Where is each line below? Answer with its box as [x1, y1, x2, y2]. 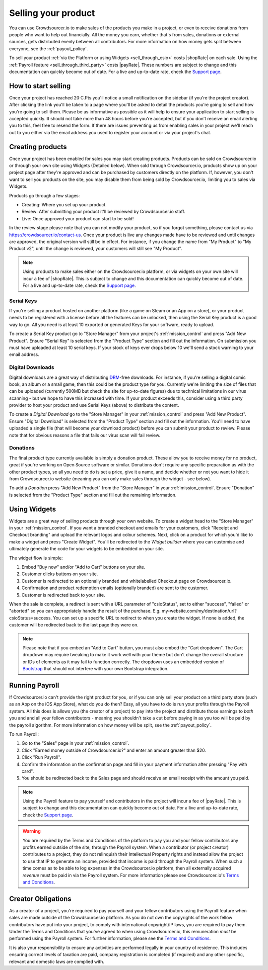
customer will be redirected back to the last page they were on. [9, 622, 138, 628]
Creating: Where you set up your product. [21, 202, 107, 207]
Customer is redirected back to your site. [21, 592, 105, 598]
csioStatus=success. [9, 615, 52, 621]
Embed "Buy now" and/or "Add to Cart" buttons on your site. [21, 564, 146, 570]
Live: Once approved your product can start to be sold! [21, 215, 134, 221]
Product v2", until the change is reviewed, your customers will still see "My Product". [9, 246, 182, 252]
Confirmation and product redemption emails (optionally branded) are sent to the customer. [21, 585, 208, 591]
